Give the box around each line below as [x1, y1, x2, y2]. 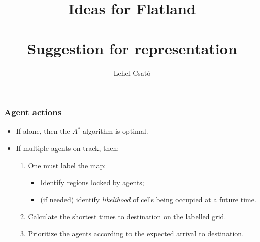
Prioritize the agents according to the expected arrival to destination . [28, 228, 244, 238]
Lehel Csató [113, 67, 151, 78]
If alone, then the [16, 126, 70, 136]
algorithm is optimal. [83, 126, 148, 136]
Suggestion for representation [27, 38, 237, 58]
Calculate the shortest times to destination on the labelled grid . [28, 211, 226, 222]
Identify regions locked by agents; [40, 177, 144, 188]
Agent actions [4, 106, 62, 118]
